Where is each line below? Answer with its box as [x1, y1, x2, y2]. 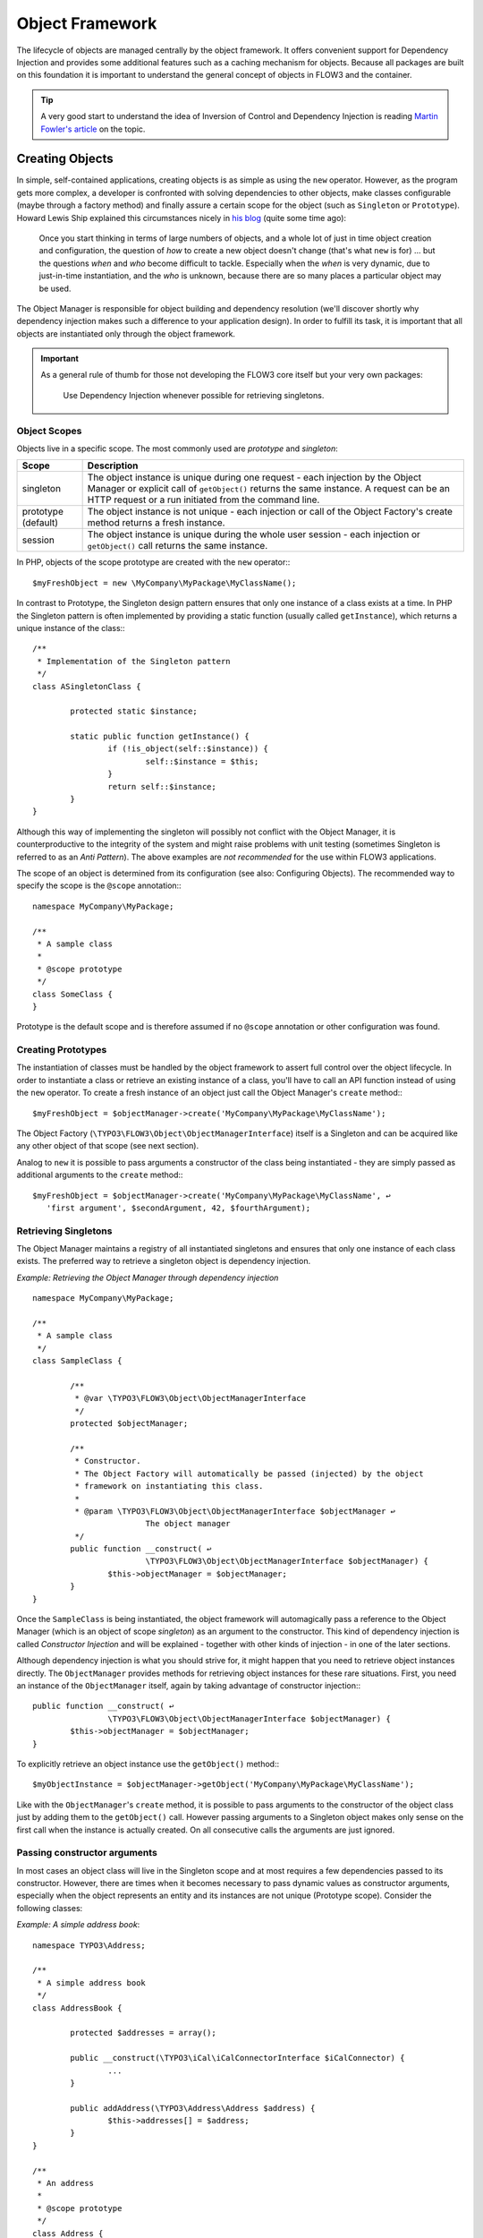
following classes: [16, 1902, 83, 1913]
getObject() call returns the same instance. [87, 540, 268, 552]
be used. [38, 283, 72, 294]
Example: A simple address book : [16, 1919, 140, 1930]
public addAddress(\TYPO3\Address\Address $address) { [70, 2103, 316, 2113]
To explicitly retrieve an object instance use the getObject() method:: [16, 1758, 280, 1769]
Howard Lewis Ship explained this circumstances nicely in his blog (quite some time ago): [16, 212, 347, 223]
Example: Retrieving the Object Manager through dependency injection [16, 1272, 279, 1283]
